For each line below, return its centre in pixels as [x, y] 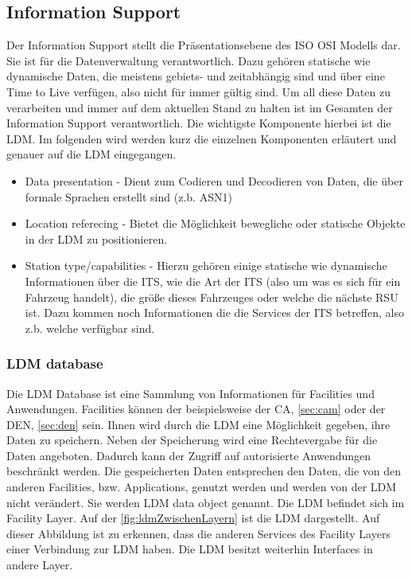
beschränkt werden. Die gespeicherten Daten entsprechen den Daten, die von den [204, 471]
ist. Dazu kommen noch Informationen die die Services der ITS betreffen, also [214, 312]
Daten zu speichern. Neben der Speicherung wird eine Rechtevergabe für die [192, 440]
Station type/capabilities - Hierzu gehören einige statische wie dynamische [206, 266]
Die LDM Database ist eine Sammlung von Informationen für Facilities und [190, 393]
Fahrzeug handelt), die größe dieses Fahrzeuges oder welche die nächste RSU [212, 297]
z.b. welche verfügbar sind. [90, 328]
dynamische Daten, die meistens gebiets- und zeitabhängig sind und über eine [196, 76]
